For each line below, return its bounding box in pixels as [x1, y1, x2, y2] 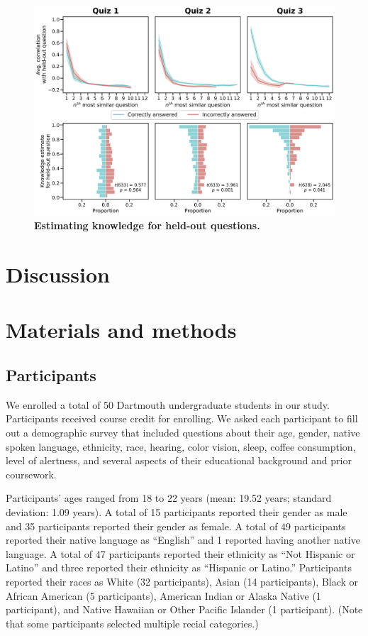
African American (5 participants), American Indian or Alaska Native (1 [6, 588, 321, 603]
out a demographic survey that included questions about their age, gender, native [6, 424, 360, 439]
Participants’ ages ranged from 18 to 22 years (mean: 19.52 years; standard [6, 490, 332, 505]
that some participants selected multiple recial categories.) [6, 615, 259, 630]
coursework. [6, 466, 57, 481]
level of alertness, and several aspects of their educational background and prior [6, 453, 352, 468]
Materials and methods [6, 315, 237, 344]
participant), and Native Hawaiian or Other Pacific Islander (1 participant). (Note [6, 602, 363, 617]
